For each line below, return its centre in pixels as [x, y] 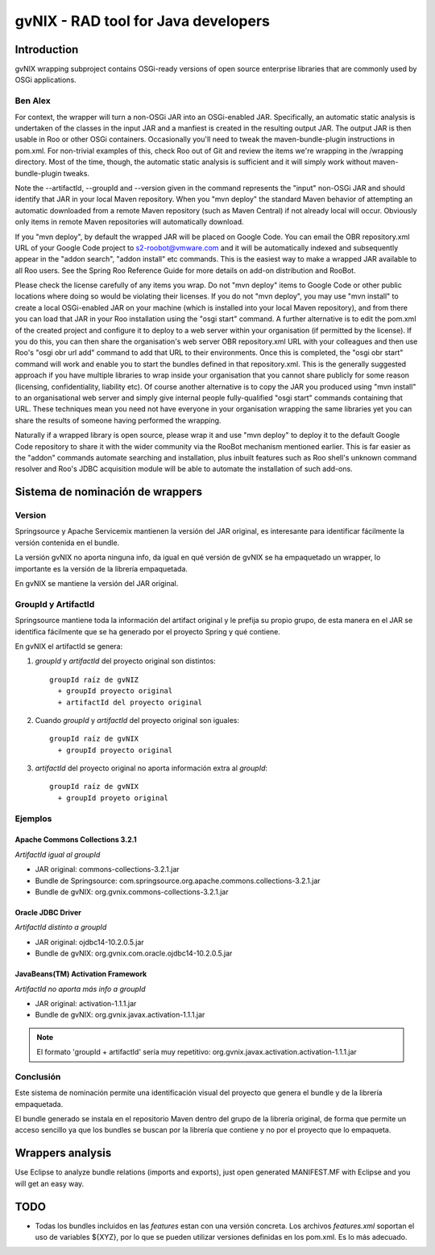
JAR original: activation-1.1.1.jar [86, 1003]
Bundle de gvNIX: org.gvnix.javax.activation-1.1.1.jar [120, 1015]
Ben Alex [33, 101]
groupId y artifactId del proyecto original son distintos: [126, 661]
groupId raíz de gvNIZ [94, 679]
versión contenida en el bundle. [67, 543]
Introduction [47, 50]
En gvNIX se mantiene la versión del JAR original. [97, 584]
